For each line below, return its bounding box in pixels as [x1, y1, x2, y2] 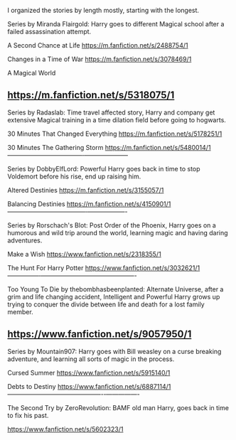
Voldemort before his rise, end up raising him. [7, 172, 141, 181]
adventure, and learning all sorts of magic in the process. [7, 355, 175, 363]
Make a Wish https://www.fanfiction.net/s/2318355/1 [7, 249, 161, 258]
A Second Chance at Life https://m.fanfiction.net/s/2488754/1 [7, 41, 188, 49]
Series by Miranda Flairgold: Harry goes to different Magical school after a [7, 20, 225, 28]
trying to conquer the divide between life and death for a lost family [7, 300, 205, 308]
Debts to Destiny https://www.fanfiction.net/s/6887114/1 [7, 382, 171, 390]
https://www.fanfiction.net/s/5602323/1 [7, 424, 124, 433]
